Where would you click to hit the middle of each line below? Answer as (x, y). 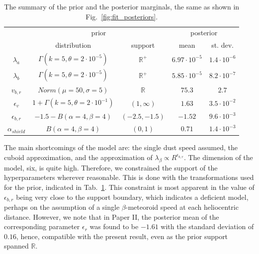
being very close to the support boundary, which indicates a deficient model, (132, 197)
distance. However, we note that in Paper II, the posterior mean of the (112, 216)
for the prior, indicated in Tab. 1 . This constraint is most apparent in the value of (129, 187)
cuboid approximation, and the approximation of (78, 157)
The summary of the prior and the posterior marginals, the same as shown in (122, 6)
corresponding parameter (42, 226)
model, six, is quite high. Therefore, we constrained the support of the (111, 167)
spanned (16, 246)
